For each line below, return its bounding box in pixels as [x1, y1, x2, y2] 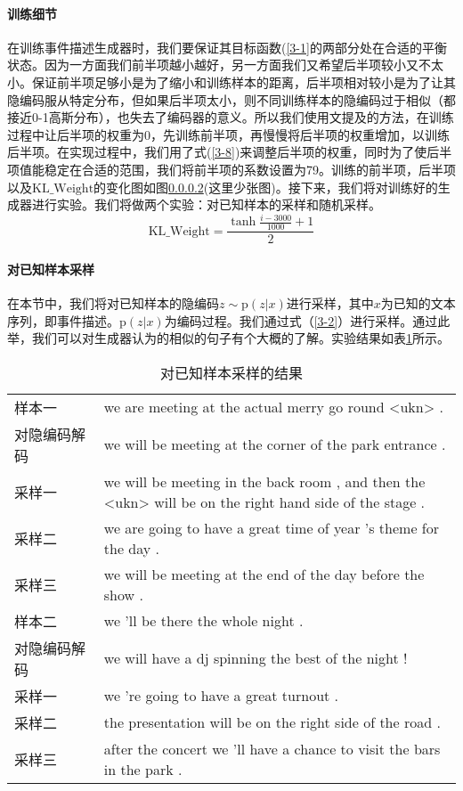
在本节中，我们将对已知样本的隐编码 [7, 293, 219, 312]
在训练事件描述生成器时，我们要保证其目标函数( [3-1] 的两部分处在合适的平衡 [7, 37, 447, 56]
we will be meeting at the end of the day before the [103, 563, 425, 584]
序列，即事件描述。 [7, 311, 119, 330]
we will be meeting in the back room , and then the [103, 470, 426, 492]
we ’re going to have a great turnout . [103, 685, 339, 706]
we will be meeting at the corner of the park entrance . [103, 434, 446, 455]
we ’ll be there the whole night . [103, 610, 304, 632]
